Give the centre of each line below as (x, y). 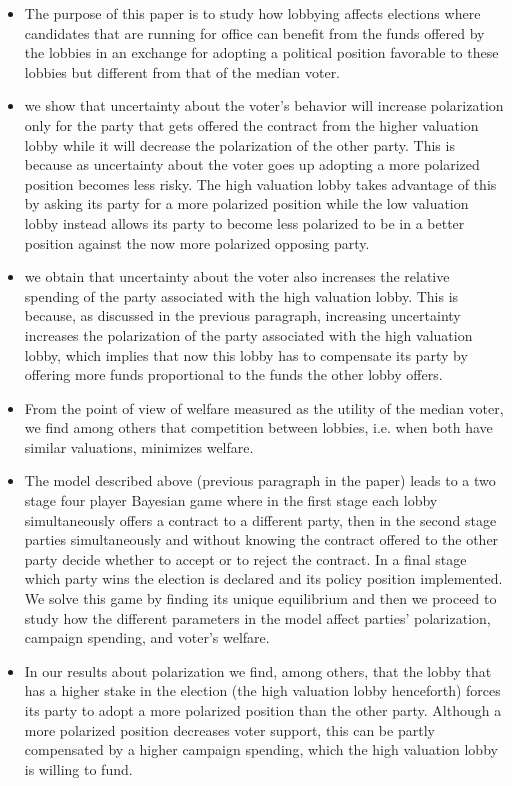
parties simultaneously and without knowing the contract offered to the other (261, 539)
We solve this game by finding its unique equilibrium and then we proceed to (260, 598)
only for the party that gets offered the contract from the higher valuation (251, 124)
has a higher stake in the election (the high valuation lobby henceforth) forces (262, 690)
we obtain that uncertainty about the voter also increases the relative (237, 276)
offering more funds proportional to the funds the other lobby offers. (233, 374)
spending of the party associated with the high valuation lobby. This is (241, 295)
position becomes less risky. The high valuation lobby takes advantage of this (260, 183)
